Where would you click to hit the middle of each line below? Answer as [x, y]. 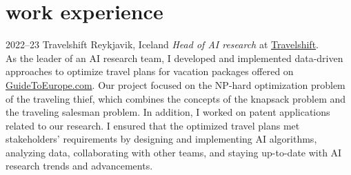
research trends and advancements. [79, 166]
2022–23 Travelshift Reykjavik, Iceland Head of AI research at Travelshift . [162, 44]
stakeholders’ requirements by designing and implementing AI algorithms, [161, 139]
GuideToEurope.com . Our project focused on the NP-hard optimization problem [175, 84]
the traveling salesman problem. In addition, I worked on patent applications [168, 112]
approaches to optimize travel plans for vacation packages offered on [150, 71]
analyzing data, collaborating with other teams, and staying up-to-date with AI [174, 152]
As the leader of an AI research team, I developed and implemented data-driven [174, 58]
